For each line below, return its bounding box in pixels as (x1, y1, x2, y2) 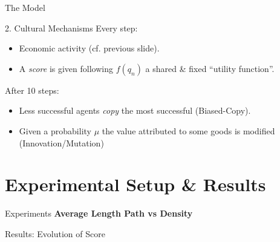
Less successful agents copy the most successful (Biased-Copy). (19, 104, 251, 117)
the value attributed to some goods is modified (102, 124, 275, 137)
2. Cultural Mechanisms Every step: (5, 21, 138, 34)
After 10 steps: (5, 83, 59, 96)
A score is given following (19, 62, 113, 74)
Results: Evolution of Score (5, 227, 105, 240)
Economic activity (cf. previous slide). (19, 42, 160, 54)
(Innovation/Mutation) (19, 136, 104, 149)
